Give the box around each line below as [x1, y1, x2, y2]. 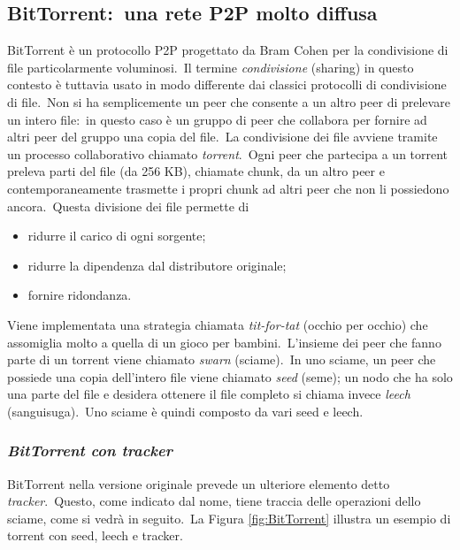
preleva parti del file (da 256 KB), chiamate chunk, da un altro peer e [7, 162, 385, 180]
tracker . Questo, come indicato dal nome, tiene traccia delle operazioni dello [7, 492, 421, 510]
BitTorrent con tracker [7, 439, 172, 462]
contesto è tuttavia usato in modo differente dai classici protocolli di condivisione [7, 75, 447, 94]
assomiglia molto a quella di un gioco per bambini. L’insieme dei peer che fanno [7, 332, 441, 351]
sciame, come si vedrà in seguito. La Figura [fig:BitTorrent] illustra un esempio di [7, 508, 451, 527]
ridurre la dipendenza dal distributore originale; [27, 256, 287, 274]
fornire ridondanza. [27, 286, 132, 304]
